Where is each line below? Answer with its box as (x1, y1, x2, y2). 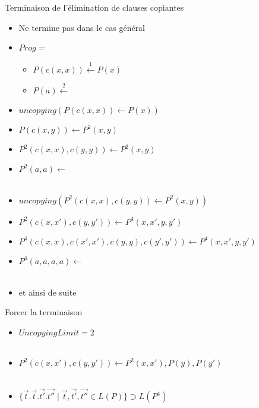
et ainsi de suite (18, 285, 77, 298)
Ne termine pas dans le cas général (18, 21, 146, 33)
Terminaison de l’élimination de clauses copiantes (5, 1, 184, 13)
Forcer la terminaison (5, 306, 83, 318)
